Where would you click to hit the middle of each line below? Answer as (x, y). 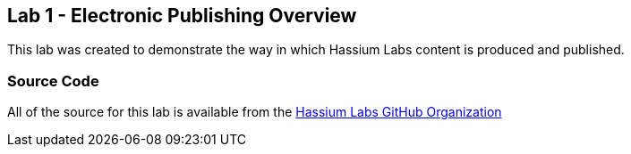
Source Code (53, 81)
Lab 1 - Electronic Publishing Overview (182, 16)
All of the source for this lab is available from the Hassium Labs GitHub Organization (255, 112)
